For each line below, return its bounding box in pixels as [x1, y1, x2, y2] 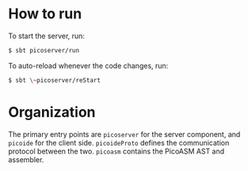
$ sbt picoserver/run [8, 46, 80, 54]
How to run [8, 5, 82, 23]
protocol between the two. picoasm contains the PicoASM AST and [8, 146, 225, 156]
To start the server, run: [8, 31, 86, 41]
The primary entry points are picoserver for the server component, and [8, 129, 241, 139]
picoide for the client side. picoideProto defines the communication [8, 138, 230, 147]
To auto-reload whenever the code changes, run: [8, 60, 169, 70]
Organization [8, 103, 96, 121]
